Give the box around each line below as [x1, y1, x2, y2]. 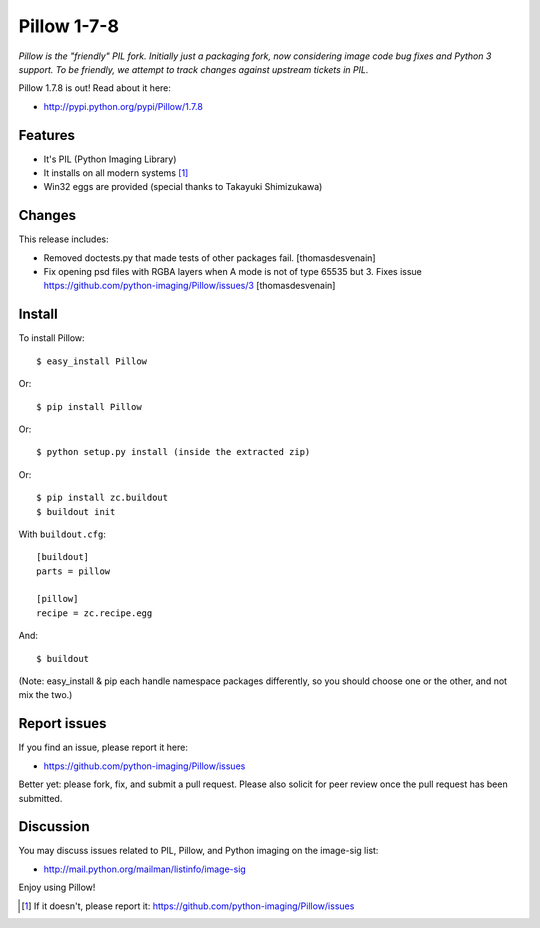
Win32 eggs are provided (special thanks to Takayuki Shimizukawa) [43, 181, 323, 193]
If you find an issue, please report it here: [18, 741, 189, 754]
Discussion [18, 818, 90, 835]
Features [18, 126, 75, 144]
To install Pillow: [18, 332, 85, 344]
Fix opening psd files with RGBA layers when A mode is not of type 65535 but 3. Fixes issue [43, 266, 422, 278]
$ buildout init [36, 506, 116, 517]
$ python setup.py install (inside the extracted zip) [36, 446, 311, 458]
